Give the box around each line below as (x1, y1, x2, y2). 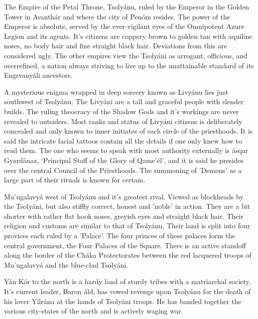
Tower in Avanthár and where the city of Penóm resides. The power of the (4, 11, 230, 21)
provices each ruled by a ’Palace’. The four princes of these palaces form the (4, 230, 236, 241)
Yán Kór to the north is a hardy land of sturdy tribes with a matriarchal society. (4, 276, 251, 287)
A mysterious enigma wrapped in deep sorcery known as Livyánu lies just (4, 86, 229, 97)
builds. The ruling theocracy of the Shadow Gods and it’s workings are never (4, 106, 239, 116)
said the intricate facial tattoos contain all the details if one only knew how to (4, 135, 242, 146)
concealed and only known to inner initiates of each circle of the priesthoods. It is (4, 126, 253, 136)
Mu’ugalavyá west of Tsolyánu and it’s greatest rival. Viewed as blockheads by (4, 191, 244, 201)
